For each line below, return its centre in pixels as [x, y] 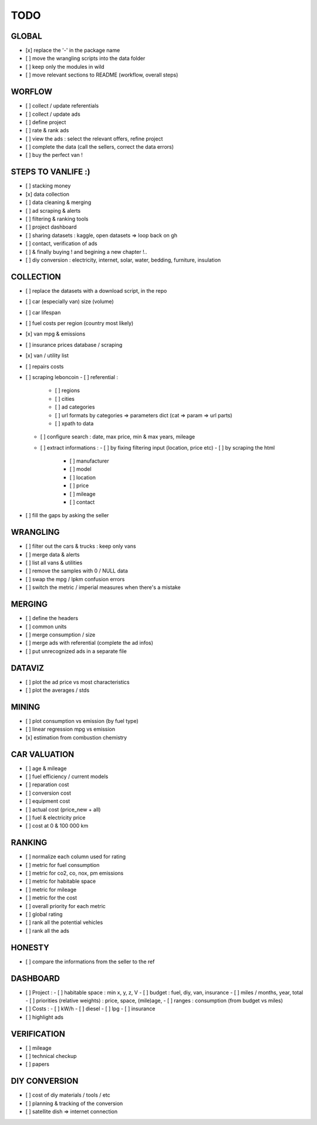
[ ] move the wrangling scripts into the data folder [85, 58]
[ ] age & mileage [46, 768]
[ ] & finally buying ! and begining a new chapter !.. [87, 252]
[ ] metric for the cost [51, 898]
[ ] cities [65, 399]
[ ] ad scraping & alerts [53, 210]
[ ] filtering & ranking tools [57, 219]
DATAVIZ [27, 668]
